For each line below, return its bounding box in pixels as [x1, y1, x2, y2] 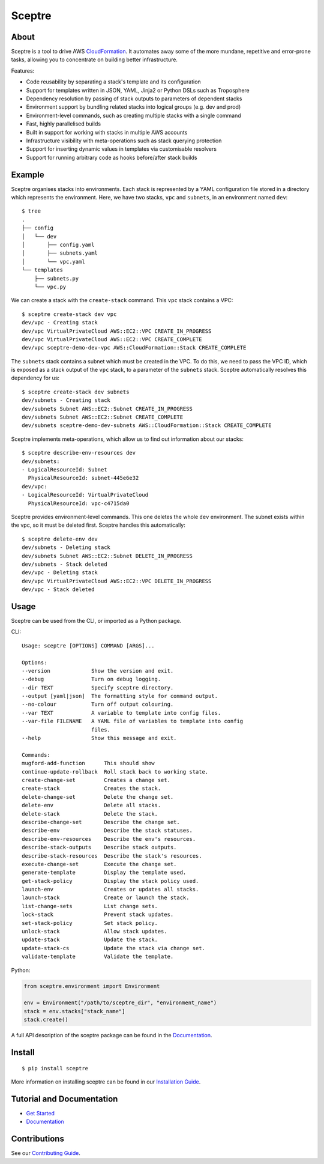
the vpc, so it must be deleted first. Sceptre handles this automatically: [11, 521, 185, 529]
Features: [11, 67, 35, 74]
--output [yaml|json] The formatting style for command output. [22, 693, 218, 700]
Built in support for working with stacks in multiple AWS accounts [26, 129, 188, 136]
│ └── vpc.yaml [22, 258, 85, 265]
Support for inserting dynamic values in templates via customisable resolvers [26, 145, 217, 153]
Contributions [11, 1134, 64, 1144]
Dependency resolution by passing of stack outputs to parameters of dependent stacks [26, 95, 242, 102]
